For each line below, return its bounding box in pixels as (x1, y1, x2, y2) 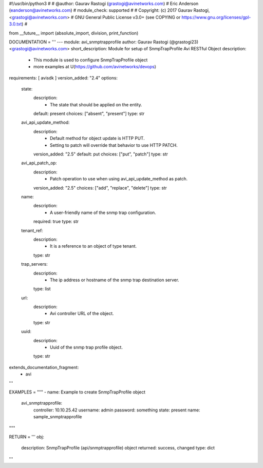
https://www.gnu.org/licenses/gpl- (181, 14, 251, 20)
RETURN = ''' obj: (9, 434, 44, 440)
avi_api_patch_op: (21, 160, 57, 166)
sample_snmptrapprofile (33, 414, 82, 420)
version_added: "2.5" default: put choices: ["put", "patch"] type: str (33, 151, 168, 157)
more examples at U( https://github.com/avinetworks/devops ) (33, 64, 156, 70)
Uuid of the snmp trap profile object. (50, 344, 123, 351)
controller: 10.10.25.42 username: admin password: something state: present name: (33, 407, 201, 413)
